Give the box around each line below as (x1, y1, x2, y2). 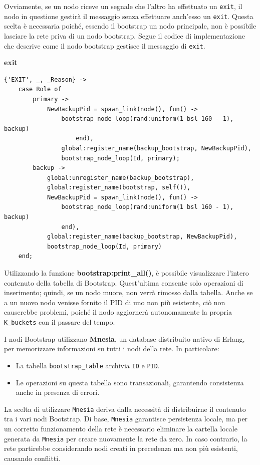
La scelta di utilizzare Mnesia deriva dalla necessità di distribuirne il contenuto (4, 403, 246, 414)
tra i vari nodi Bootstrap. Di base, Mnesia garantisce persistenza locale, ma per (4, 413, 248, 424)
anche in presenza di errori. (16, 387, 100, 397)
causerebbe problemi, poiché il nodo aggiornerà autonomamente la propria (4, 307, 232, 317)
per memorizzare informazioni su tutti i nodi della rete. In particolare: (4, 343, 219, 354)
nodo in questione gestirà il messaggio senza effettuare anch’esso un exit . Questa (4, 11, 253, 21)
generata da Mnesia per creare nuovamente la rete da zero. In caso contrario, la (4, 433, 247, 443)
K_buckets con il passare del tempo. (4, 317, 115, 327)
